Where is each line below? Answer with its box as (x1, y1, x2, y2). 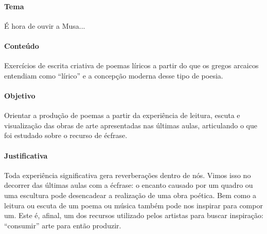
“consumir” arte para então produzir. (4, 220, 121, 230)
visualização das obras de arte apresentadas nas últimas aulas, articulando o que (4, 120, 257, 130)
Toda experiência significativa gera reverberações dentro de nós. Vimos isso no (4, 169, 251, 180)
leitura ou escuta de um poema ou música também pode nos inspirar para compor (4, 200, 263, 210)
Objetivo (4, 90, 35, 101)
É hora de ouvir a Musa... (4, 20, 85, 31)
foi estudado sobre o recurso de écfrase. (4, 130, 128, 141)
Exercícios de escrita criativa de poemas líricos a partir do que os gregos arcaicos (4, 60, 259, 71)
